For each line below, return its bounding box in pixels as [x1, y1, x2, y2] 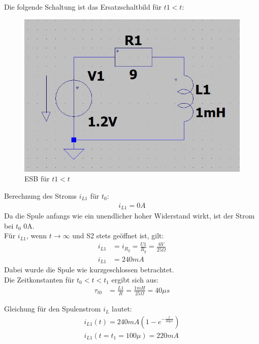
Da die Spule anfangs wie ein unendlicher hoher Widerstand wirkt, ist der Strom [4, 210, 255, 221]
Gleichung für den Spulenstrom [4, 303, 101, 314]
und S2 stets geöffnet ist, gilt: [72, 230, 164, 241]
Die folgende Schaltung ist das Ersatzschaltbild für [4, 2, 161, 12]
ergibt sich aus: [111, 274, 158, 285]
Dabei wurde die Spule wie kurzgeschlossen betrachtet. [4, 264, 174, 275]
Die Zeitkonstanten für [4, 274, 75, 285]
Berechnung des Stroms [4, 190, 77, 201]
